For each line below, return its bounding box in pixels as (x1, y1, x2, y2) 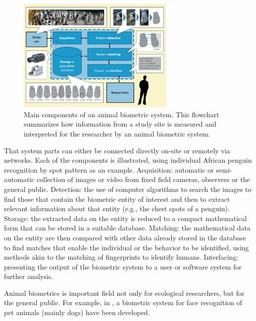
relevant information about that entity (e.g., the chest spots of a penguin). (4, 203, 230, 214)
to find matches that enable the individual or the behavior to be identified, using (4, 242, 249, 252)
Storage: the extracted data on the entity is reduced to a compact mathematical (4, 213, 247, 223)
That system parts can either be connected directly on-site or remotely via (4, 145, 230, 155)
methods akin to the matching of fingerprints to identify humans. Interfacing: (4, 252, 239, 262)
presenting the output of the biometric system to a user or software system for (4, 261, 242, 272)
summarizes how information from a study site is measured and (24, 119, 216, 129)
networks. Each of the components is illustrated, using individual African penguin (4, 155, 252, 165)
